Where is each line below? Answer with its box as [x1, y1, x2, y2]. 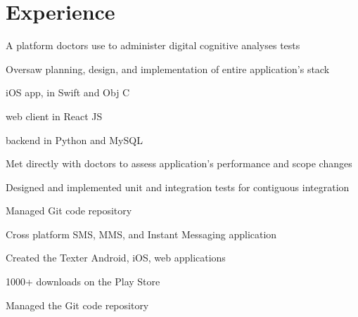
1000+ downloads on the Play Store [6, 274, 160, 289]
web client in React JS [6, 108, 103, 123]
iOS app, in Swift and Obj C [6, 85, 130, 100]
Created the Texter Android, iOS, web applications [6, 250, 226, 265]
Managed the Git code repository [6, 297, 149, 312]
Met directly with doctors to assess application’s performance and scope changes [6, 156, 352, 171]
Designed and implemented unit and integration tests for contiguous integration [6, 179, 350, 194]
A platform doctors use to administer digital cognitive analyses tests [6, 38, 300, 53]
